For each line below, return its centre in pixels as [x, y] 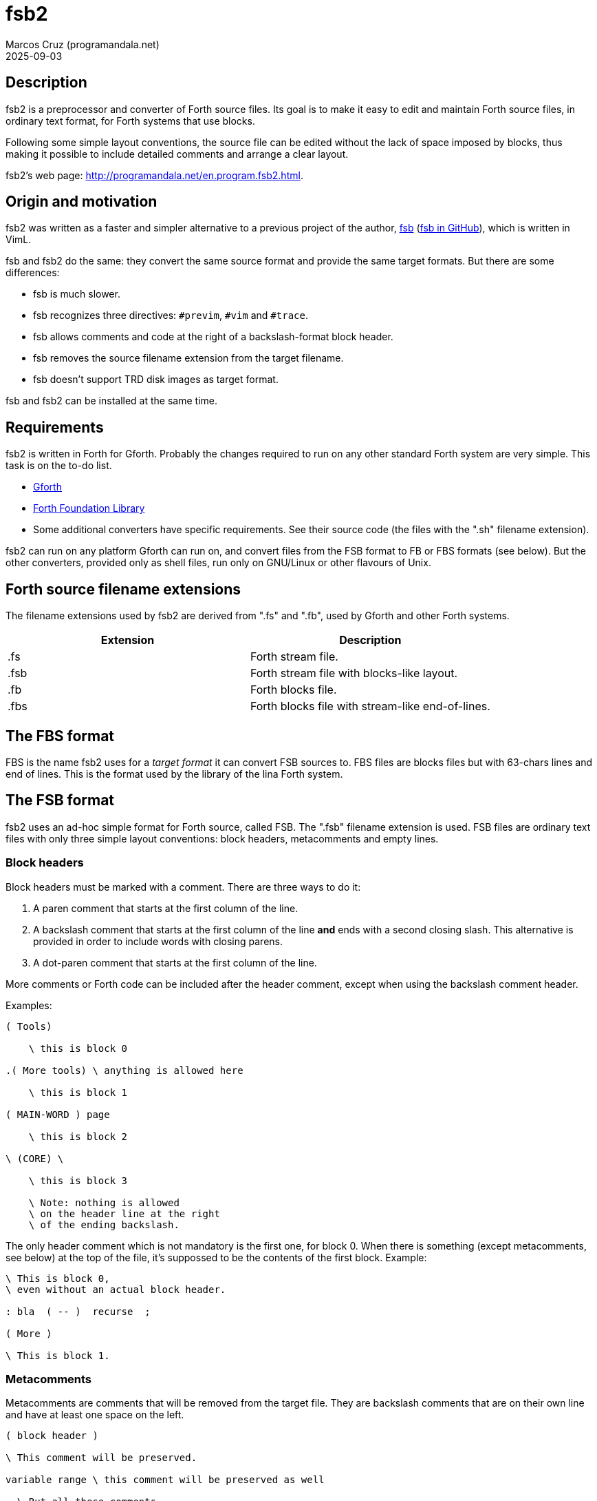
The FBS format [60, 736]
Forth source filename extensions [123, 589]
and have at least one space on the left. [95, 1415]
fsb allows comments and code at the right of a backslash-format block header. [213, 337]
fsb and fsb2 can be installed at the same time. [111, 401]
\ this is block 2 [78, 1136]
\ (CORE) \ [35, 1158]
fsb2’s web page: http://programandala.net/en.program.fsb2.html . [154, 175]
